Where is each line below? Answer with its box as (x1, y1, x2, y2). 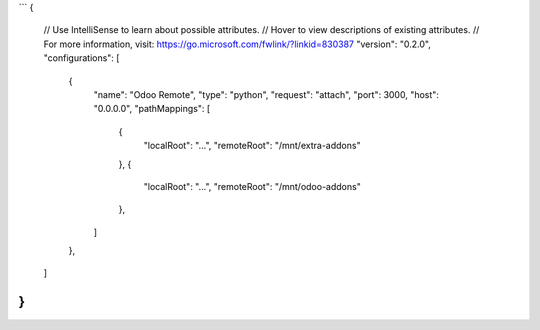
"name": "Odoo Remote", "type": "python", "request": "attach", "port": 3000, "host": (93, 88, 440, 100)
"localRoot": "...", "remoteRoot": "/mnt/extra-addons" (143, 140, 361, 152)
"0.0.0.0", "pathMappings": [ (93, 103, 210, 115)
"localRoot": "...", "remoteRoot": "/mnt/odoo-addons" (143, 180, 362, 192)
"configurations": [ (43, 52, 120, 64)
